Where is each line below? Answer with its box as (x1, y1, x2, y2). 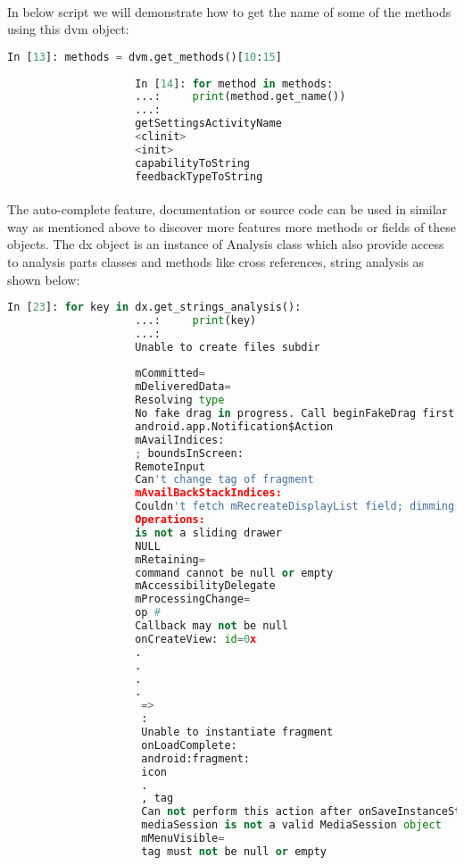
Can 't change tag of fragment (135, 473, 314, 487)
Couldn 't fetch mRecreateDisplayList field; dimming (135, 500, 455, 513)
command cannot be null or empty (135, 566, 334, 579)
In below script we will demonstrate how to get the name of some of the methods (7, 2, 452, 21)
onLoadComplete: (141, 738, 237, 752)
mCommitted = (135, 367, 205, 380)
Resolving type (135, 394, 225, 407)
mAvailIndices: (135, 433, 225, 446)
